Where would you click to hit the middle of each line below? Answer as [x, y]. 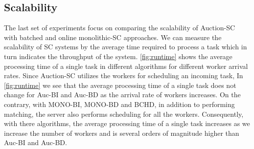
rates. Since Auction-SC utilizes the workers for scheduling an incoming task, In [124, 75]
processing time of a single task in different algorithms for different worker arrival [126, 66]
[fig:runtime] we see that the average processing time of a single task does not [120, 85]
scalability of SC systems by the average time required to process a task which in [126, 47]
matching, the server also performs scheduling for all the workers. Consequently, [124, 114]
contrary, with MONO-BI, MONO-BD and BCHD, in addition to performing [119, 104]
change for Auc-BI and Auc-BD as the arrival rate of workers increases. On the [122, 95]
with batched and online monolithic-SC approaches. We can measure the [113, 37]
